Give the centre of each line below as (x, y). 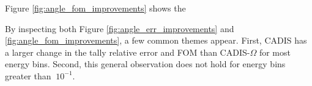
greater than (28, 75)
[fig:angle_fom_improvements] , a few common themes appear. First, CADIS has (156, 40)
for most (275, 52)
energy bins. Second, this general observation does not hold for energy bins (145, 64)
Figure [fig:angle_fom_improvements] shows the (95, 8)
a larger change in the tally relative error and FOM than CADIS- (128, 52)
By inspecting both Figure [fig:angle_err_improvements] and (120, 28)
